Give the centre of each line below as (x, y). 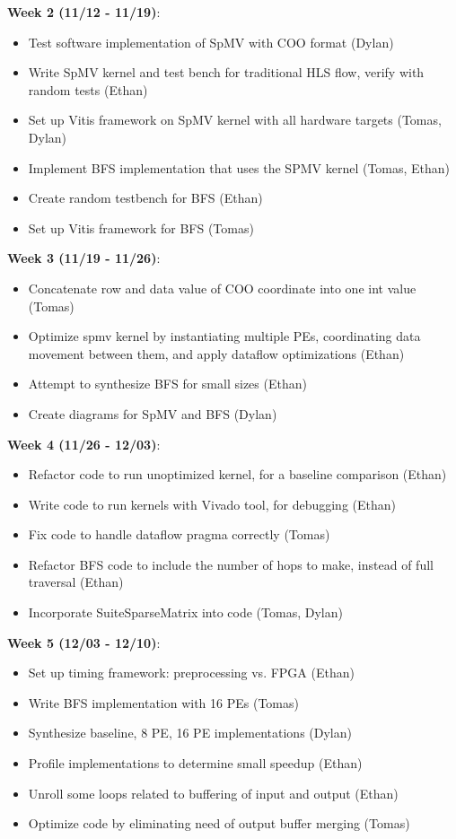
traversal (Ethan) (76, 582)
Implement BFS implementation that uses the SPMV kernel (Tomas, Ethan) (239, 167)
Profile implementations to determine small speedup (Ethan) (195, 763)
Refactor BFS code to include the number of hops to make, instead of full (231, 564)
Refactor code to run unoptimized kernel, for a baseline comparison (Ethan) (237, 474)
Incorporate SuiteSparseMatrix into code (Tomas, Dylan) (185, 612)
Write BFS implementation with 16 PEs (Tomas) (163, 702)
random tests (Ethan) (88, 89)
